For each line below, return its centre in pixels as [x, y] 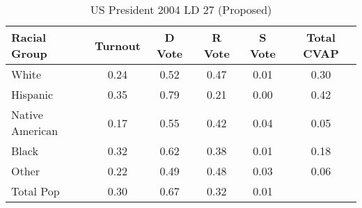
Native [27, 114]
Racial [29, 37]
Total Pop [36, 191]
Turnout [117, 45]
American [35, 130]
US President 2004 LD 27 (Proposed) [181, 9]
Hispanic [32, 94]
